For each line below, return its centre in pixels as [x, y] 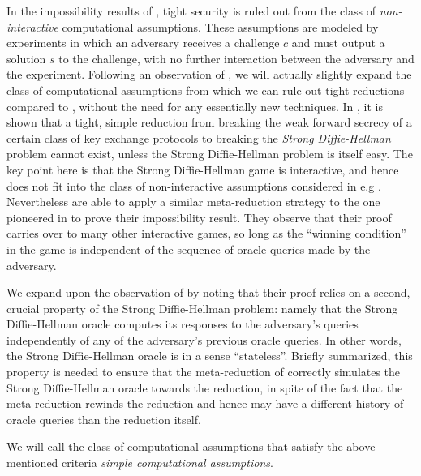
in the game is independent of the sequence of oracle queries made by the [189, 249]
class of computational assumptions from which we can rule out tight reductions [206, 90]
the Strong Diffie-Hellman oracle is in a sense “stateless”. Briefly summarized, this [210, 356]
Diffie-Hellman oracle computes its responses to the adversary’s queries [183, 324]
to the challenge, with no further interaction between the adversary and [236, 58]
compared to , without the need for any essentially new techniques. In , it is [195, 106]
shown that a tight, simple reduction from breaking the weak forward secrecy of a [209, 122]
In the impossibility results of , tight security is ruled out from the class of [191, 11]
